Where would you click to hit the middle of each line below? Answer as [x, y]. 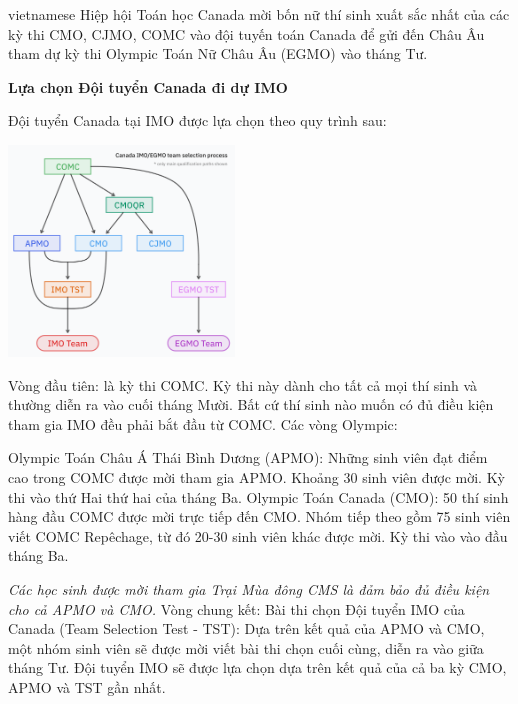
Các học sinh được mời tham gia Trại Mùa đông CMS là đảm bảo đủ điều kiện [249, 589]
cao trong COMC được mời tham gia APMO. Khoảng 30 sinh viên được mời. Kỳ [256, 477]
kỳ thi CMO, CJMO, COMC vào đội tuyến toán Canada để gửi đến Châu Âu [246, 33]
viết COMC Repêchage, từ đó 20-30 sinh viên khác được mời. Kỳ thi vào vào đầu [258, 535]
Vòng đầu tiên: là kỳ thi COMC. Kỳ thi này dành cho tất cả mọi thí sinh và [243, 384]
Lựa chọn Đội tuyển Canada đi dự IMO [148, 86]
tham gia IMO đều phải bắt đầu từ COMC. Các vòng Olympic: [203, 423]
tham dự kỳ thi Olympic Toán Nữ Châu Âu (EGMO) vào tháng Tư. [218, 53]
